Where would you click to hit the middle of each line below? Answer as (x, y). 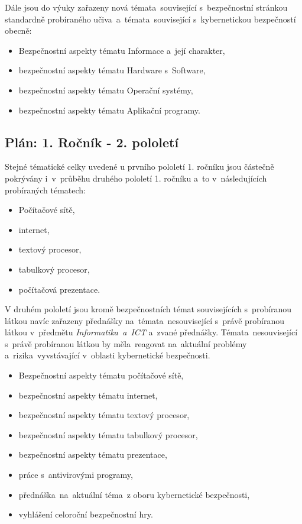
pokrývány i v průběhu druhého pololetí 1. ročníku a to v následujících (136, 178)
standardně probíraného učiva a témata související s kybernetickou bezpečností (150, 19)
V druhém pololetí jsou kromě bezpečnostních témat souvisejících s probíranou (148, 309)
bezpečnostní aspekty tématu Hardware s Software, (112, 70)
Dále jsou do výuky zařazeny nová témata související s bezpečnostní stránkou (146, 7)
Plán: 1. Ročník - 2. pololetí (92, 142)
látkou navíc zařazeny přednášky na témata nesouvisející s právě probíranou (145, 320)
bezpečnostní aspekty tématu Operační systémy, (106, 90)
